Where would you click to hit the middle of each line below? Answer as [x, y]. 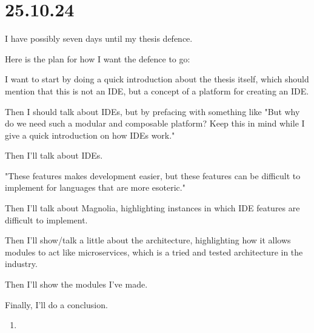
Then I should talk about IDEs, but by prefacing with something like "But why [152, 111]
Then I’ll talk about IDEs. [54, 155]
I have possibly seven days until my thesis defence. [99, 38]
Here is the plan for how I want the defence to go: [98, 58]
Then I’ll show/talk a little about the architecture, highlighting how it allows [148, 240]
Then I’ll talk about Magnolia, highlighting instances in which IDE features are [152, 208]
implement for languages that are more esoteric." [95, 187]
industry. [21, 264]
